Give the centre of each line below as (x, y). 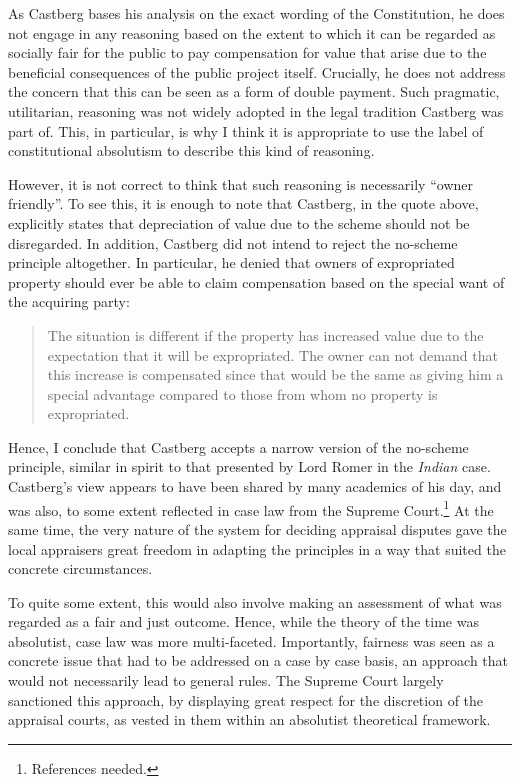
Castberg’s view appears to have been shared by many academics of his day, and (255, 486)
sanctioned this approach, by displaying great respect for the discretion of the (246, 699)
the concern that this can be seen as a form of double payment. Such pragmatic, (254, 91)
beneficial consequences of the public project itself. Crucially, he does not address (257, 71)
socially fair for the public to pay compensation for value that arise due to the (247, 52)
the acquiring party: (69, 301)
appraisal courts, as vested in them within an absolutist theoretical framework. (249, 719)
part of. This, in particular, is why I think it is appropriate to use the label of (246, 130)
